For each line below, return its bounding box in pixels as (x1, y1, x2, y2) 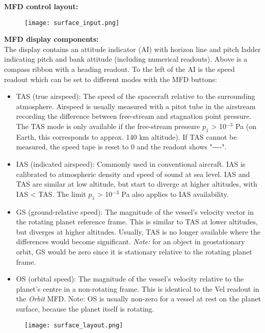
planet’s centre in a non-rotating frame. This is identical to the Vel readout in (16, 283, 259, 294)
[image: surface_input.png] (24, 19, 120, 27)
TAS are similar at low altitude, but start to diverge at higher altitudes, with (16, 178, 257, 189)
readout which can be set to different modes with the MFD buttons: (4, 73, 217, 84)
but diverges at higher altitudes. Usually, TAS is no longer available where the (16, 226, 261, 237)
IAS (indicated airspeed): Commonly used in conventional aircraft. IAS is (16, 158, 246, 169)
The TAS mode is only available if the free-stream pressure (16, 121, 200, 131)
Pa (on (235, 121, 256, 131)
